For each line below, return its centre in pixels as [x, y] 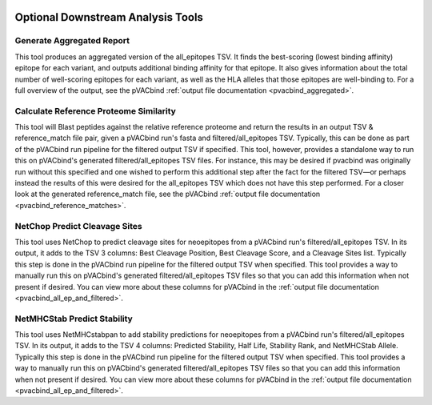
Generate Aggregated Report [72, 41]
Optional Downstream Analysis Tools [109, 17]
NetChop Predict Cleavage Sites [79, 226]
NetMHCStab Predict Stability [74, 319]
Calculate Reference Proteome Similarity [95, 110]
